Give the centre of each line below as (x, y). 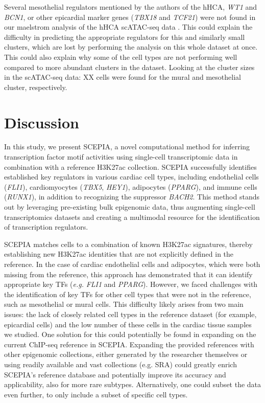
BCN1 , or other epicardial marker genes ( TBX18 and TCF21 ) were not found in (130, 17)
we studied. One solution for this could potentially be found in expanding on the (130, 334)
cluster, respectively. (36, 87)
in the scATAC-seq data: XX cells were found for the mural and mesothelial (123, 77)
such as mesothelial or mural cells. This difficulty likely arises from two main (124, 304)
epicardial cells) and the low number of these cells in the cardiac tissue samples (128, 324)
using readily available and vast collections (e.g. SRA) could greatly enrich (121, 364)
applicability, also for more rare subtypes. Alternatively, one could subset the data (133, 384)
